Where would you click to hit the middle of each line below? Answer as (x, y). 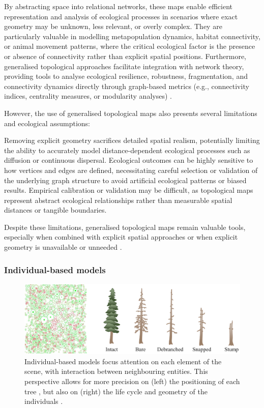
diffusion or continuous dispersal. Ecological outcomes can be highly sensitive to (129, 160)
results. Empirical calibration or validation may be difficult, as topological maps (129, 190)
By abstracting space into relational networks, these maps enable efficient (119, 6)
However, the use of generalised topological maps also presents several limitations (131, 113)
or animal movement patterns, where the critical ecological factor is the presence (130, 46)
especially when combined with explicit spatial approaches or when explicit (121, 237)
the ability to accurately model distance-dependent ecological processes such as (127, 150)
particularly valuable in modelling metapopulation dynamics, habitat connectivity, (132, 36)
